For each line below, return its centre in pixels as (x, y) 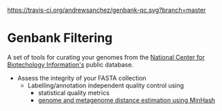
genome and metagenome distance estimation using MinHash (127, 100)
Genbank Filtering (60, 38)
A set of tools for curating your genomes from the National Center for (106, 57)
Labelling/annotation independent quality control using (106, 85)
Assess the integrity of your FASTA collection (82, 78)
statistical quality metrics (74, 92)
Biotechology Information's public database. (70, 65)
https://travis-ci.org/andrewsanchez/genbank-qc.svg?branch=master (106, 10)
